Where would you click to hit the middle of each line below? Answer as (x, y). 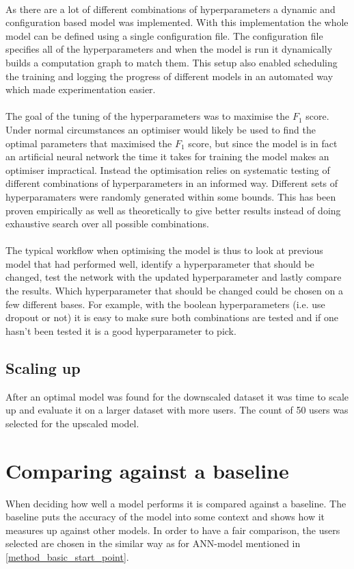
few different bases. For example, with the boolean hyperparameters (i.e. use (165, 304)
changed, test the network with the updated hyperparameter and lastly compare (174, 277)
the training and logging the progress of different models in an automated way (169, 76)
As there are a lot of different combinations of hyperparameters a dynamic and (171, 9)
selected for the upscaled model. (72, 423)
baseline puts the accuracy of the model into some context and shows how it (165, 517)
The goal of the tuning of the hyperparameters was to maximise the (148, 116)
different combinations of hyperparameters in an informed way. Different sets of (172, 183)
